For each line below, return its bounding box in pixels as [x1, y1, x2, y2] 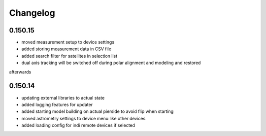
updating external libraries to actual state [21, 95, 105, 101]
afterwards [9, 69, 32, 75]
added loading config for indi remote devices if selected [21, 122, 135, 128]
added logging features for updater [21, 102, 93, 107]
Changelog [9, 7, 55, 18]
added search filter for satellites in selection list [21, 53, 118, 59]
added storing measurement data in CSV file [21, 46, 112, 52]
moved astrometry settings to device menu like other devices [21, 115, 146, 121]
